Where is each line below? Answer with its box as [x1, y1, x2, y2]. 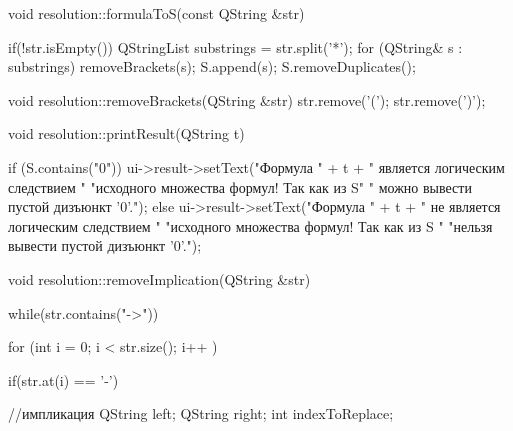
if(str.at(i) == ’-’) [8, 369, 119, 390]
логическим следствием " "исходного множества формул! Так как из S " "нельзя [8, 215, 493, 236]
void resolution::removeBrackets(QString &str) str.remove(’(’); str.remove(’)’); [8, 89, 486, 110]
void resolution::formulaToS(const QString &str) [8, 3, 305, 23]
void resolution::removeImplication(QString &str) [8, 268, 311, 289]
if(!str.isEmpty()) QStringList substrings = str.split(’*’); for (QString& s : [8, 36, 463, 57]
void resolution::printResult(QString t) [8, 123, 245, 144]
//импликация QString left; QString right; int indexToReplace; [8, 403, 394, 424]
